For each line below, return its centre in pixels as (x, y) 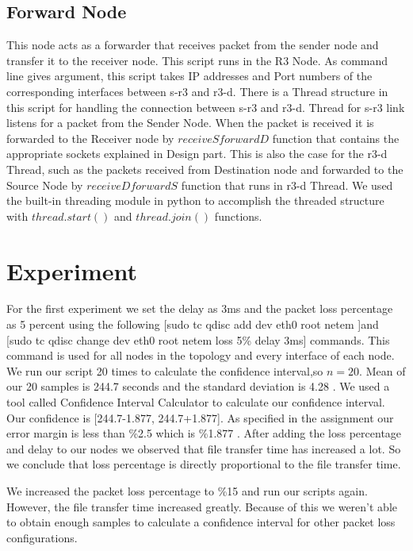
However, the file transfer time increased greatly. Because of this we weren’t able (202, 506)
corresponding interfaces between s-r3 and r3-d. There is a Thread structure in (197, 91)
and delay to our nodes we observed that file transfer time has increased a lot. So (204, 448)
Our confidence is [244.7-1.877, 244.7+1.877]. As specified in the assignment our (200, 417)
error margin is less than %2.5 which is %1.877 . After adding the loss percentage (204, 433)
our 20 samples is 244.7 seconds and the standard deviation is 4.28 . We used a (198, 386)
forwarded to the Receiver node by (90, 138)
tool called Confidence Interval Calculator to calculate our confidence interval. (196, 402)
